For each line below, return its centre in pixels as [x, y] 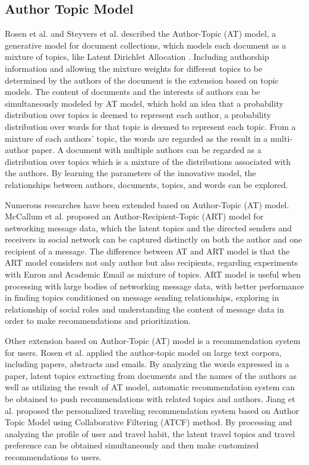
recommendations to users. [53, 456]
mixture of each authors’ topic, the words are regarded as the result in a [136, 138]
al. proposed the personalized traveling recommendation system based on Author [152, 410]
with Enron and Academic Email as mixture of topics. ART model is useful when [153, 274]
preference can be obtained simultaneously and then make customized [132, 445]
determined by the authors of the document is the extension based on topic [142, 80]
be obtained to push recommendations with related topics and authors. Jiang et [150, 399]
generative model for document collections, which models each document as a [146, 45]
